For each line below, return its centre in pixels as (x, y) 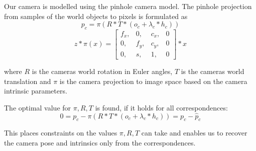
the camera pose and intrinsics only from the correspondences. (100, 142)
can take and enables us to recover (194, 133)
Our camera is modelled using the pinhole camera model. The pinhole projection (128, 6)
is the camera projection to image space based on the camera (153, 81)
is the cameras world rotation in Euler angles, (102, 71)
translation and (28, 81)
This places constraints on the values (61, 133)
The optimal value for (38, 107)
